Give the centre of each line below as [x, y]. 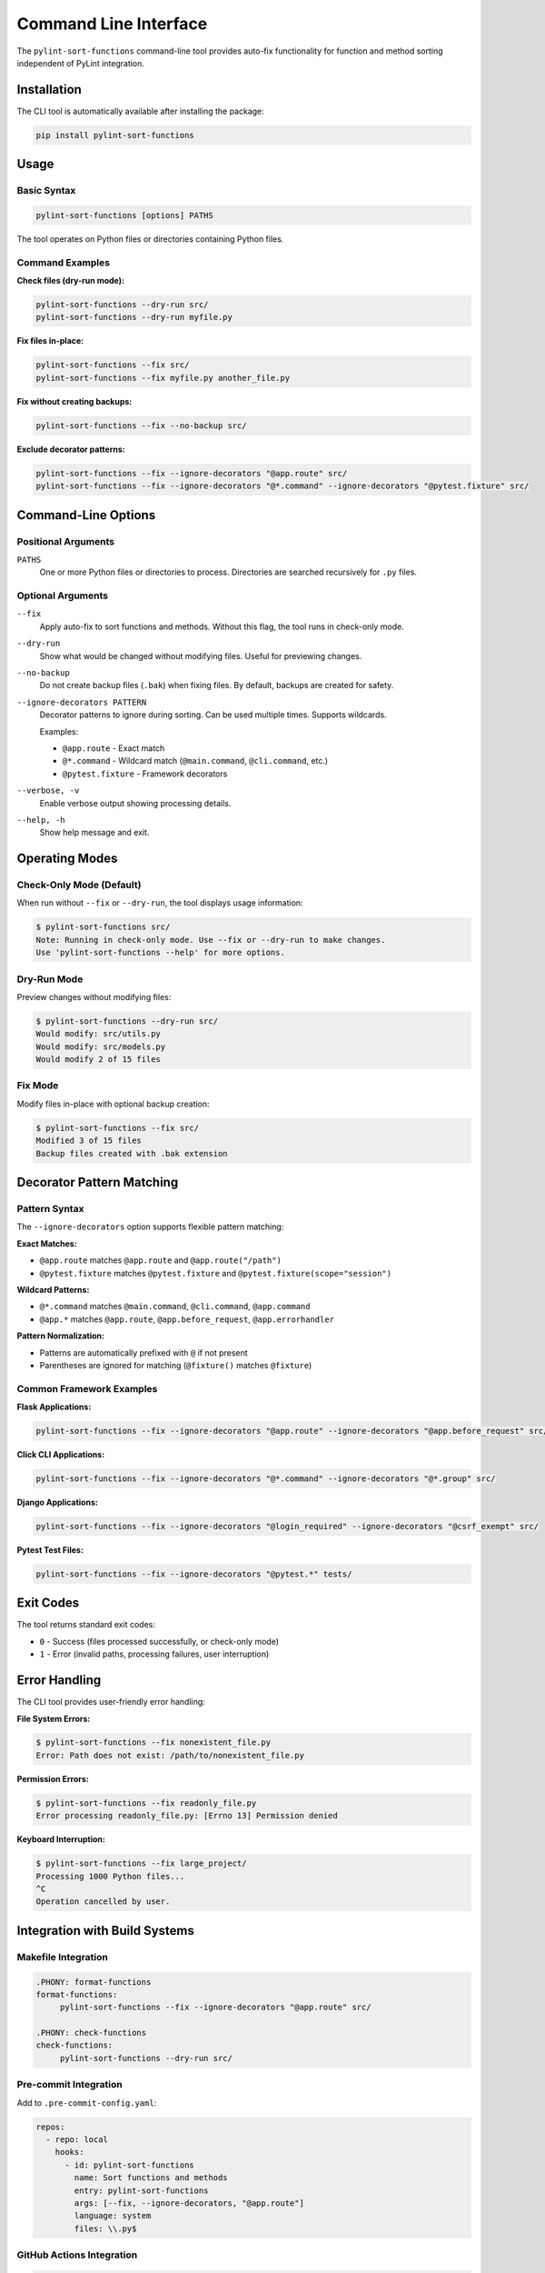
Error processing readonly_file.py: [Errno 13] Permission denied [187, 1816]
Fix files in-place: [50, 341]
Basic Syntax [46, 191]
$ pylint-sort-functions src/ [103, 927]
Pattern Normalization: [60, 1336]
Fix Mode [38, 1086]
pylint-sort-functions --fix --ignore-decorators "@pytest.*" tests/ [194, 1574]
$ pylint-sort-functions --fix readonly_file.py [146, 1803]
